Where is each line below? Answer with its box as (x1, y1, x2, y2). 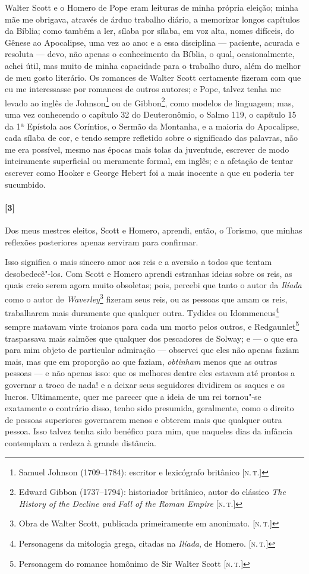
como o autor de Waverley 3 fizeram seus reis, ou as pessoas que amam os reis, (5, 291, 288, 305)
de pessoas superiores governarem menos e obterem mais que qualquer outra (5, 413, 282, 425)
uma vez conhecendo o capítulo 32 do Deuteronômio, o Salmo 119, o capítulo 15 (5, 108, 297, 120)
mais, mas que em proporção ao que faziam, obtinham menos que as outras (5, 355, 278, 367)
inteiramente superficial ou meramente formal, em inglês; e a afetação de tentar (5, 154, 294, 167)
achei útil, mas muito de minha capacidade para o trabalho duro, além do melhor (5, 59, 301, 71)
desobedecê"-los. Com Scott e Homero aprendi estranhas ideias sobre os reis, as (5, 267, 292, 279)
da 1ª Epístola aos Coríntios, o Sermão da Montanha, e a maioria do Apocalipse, (5, 119, 299, 132)
